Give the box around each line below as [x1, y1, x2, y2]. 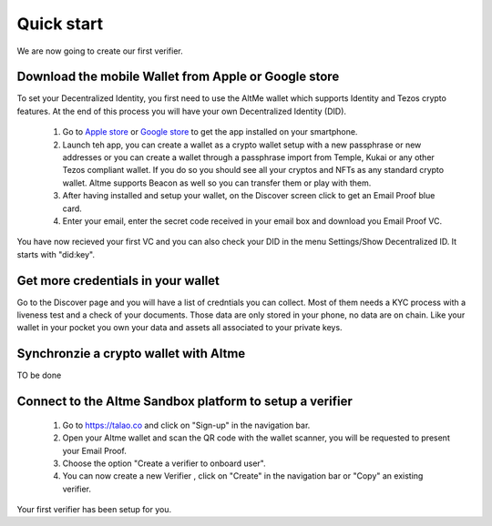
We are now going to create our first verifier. [16, 46, 184, 56]
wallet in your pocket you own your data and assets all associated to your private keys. [16, 322, 343, 333]
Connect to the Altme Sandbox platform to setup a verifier [16, 394, 353, 410]
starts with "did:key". [16, 248, 96, 259]
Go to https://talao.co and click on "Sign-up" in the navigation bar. [62, 420, 311, 430]
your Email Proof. [62, 445, 127, 456]
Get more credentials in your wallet [16, 273, 220, 288]
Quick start [16, 14, 104, 34]
